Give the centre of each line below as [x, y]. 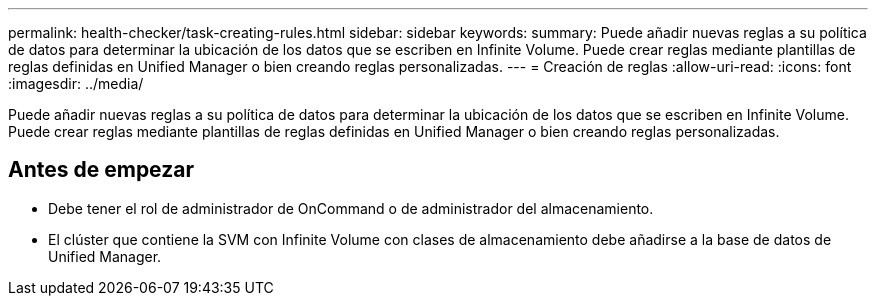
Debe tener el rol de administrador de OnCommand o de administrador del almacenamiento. [351, 208]
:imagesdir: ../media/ [76, 83]
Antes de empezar [101, 170]
